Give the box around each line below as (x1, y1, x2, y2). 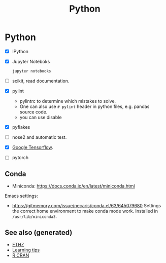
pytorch (12, 155, 29, 161)
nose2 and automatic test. (12, 134, 67, 140)
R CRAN (12, 252, 29, 258)
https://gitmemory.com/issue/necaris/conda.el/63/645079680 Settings (12, 203, 161, 209)
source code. (19, 109, 48, 115)
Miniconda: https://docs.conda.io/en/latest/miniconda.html (12, 183, 135, 189)
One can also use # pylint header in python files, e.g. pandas (19, 103, 150, 109)
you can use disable (19, 115, 62, 121)
